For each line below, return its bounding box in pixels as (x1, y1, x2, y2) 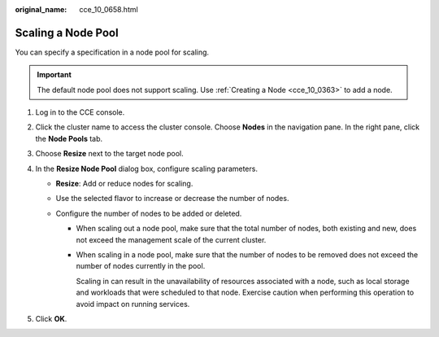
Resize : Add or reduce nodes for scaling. (55, 179, 193, 189)
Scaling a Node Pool (15, 25, 119, 40)
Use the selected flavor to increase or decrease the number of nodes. (55, 194, 289, 204)
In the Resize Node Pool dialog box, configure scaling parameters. (35, 164, 258, 173)
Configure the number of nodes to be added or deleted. (55, 208, 242, 218)
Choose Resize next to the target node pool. (35, 149, 185, 159)
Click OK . (35, 313, 67, 323)
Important (37, 70, 72, 80)
